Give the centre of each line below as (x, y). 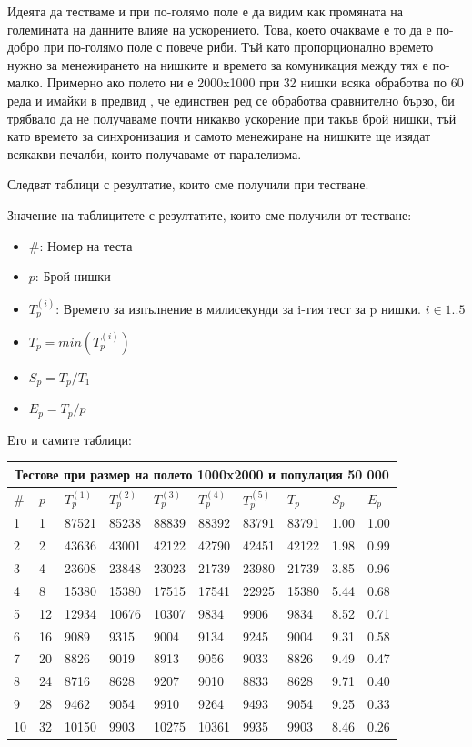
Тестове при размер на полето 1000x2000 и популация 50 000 (202, 474)
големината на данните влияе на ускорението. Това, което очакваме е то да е (220, 29)
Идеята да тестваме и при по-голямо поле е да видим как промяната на (205, 11)
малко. (25, 82)
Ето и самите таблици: (70, 439)
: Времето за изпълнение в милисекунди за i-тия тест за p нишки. (238, 308)
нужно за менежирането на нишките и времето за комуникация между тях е (218, 64)
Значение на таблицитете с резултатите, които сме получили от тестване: (210, 214)
